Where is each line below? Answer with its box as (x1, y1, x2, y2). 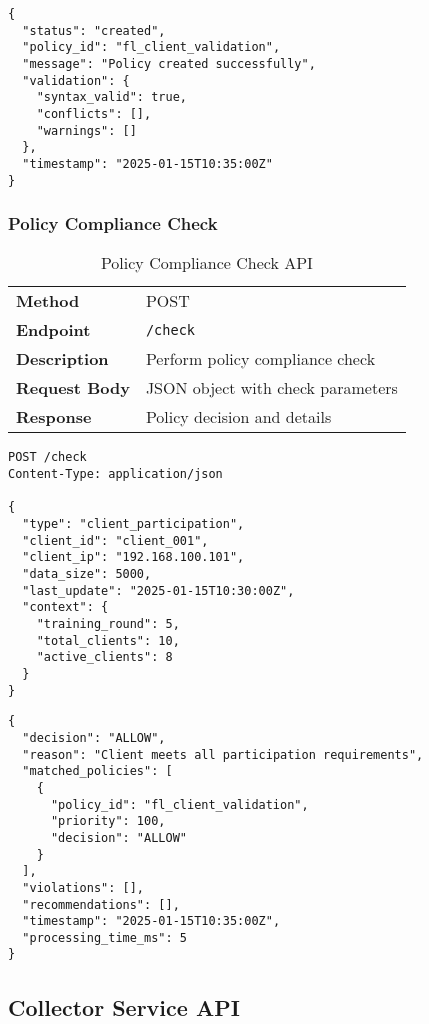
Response (16, 405, 92, 429)
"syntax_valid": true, (36, 90, 187, 105)
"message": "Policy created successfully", (22, 56, 316, 71)
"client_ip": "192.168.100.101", (22, 550, 245, 565)
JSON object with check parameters (145, 376, 398, 400)
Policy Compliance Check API (100, 251, 313, 275)
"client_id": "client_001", (22, 533, 209, 548)
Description (16, 347, 109, 371)
